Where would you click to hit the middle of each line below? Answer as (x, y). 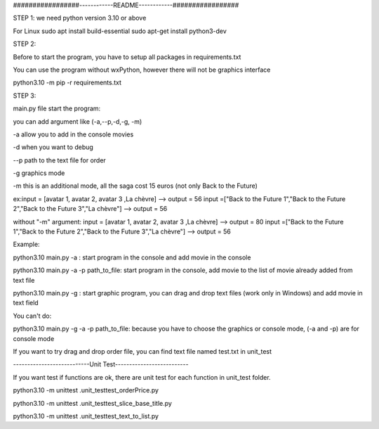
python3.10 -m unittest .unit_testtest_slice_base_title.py (92, 403)
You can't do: (32, 316)
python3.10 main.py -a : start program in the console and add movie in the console (132, 257)
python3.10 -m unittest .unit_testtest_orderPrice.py (86, 390)
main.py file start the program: (57, 108)
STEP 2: (25, 44)
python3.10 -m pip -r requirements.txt (67, 83)
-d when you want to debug (53, 147)
